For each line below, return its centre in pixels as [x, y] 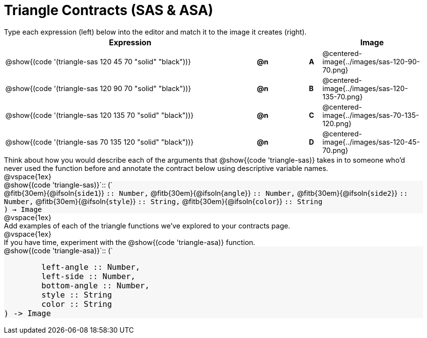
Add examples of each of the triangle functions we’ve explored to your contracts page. [147, 225]
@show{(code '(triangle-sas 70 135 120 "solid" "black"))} [100, 142]
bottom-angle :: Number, [96, 285]
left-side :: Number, [88, 276]
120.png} [337, 123]
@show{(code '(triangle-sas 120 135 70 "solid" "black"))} [100, 115]
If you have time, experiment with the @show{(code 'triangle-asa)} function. [130, 242]
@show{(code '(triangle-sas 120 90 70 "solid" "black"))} [98, 88]
